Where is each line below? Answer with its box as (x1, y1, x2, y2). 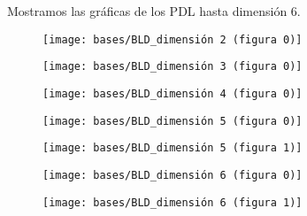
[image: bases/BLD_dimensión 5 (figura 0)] (42, 114, 303, 127)
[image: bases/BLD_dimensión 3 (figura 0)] (42, 60, 303, 73)
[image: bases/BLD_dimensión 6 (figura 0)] (42, 168, 303, 181)
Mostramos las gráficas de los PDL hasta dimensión (7, 2, 288, 19)
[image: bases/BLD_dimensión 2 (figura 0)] (42, 33, 303, 46)
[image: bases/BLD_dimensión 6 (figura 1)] (42, 196, 303, 209)
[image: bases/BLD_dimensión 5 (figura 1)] (42, 142, 303, 155)
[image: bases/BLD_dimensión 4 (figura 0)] (42, 87, 303, 100)
